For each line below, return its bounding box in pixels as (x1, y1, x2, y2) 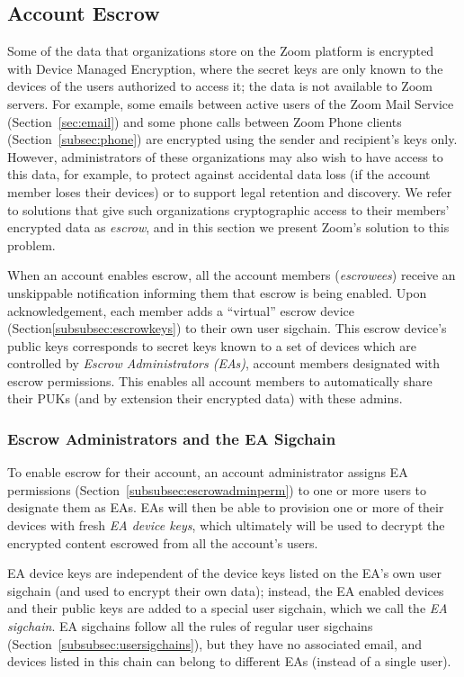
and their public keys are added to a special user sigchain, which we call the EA (7, 599, 448, 618)
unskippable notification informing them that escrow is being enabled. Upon (7, 283, 427, 302)
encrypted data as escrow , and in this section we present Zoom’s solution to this (7, 218, 450, 237)
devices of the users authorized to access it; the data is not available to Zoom (7, 77, 433, 95)
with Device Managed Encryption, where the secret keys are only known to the (7, 59, 443, 77)
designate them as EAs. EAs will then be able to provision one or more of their (7, 498, 444, 517)
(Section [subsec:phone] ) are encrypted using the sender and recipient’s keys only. (7, 130, 458, 149)
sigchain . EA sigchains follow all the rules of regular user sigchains (7, 617, 373, 636)
